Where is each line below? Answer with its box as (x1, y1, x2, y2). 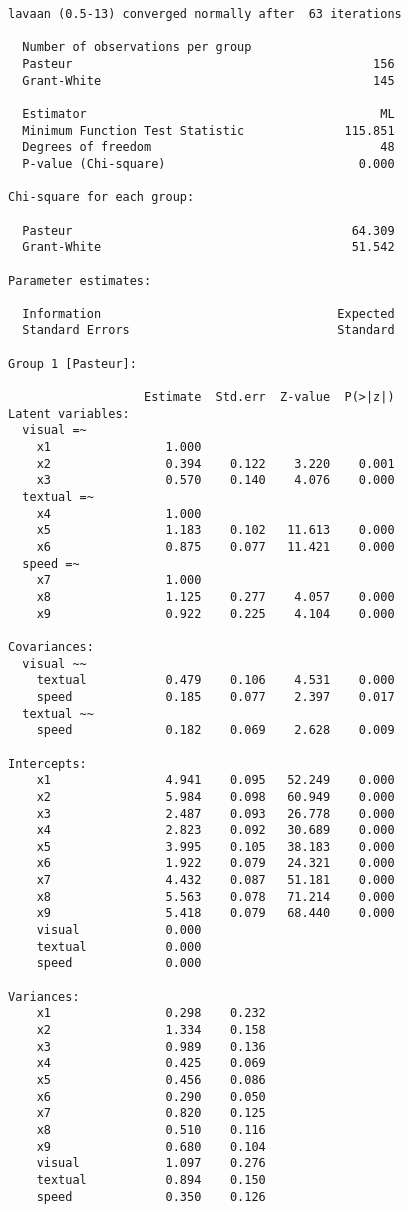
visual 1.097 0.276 (36, 1156, 266, 1171)
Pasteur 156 (22, 56, 395, 71)
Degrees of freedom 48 (22, 140, 395, 155)
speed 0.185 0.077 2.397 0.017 (36, 689, 395, 704)
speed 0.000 (36, 956, 202, 971)
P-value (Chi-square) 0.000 (22, 156, 395, 171)
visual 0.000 (36, 923, 202, 938)
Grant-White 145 (22, 73, 395, 88)
